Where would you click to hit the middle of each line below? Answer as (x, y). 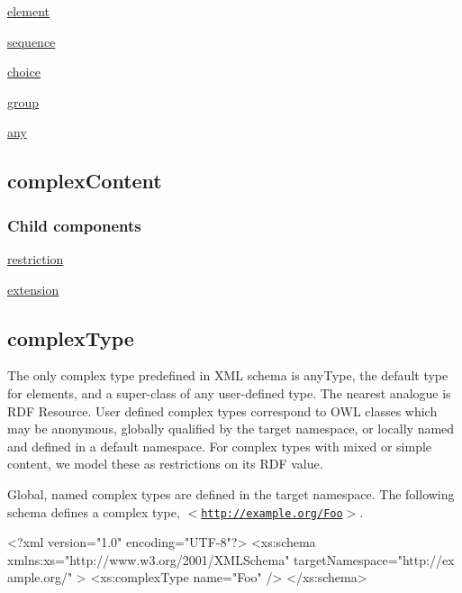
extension (33, 289)
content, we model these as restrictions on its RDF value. (165, 464)
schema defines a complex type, (94, 511)
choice (24, 72)
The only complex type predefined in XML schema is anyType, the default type (228, 375)
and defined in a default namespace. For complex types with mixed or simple (220, 446)
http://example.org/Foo (272, 513)
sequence (32, 41)
